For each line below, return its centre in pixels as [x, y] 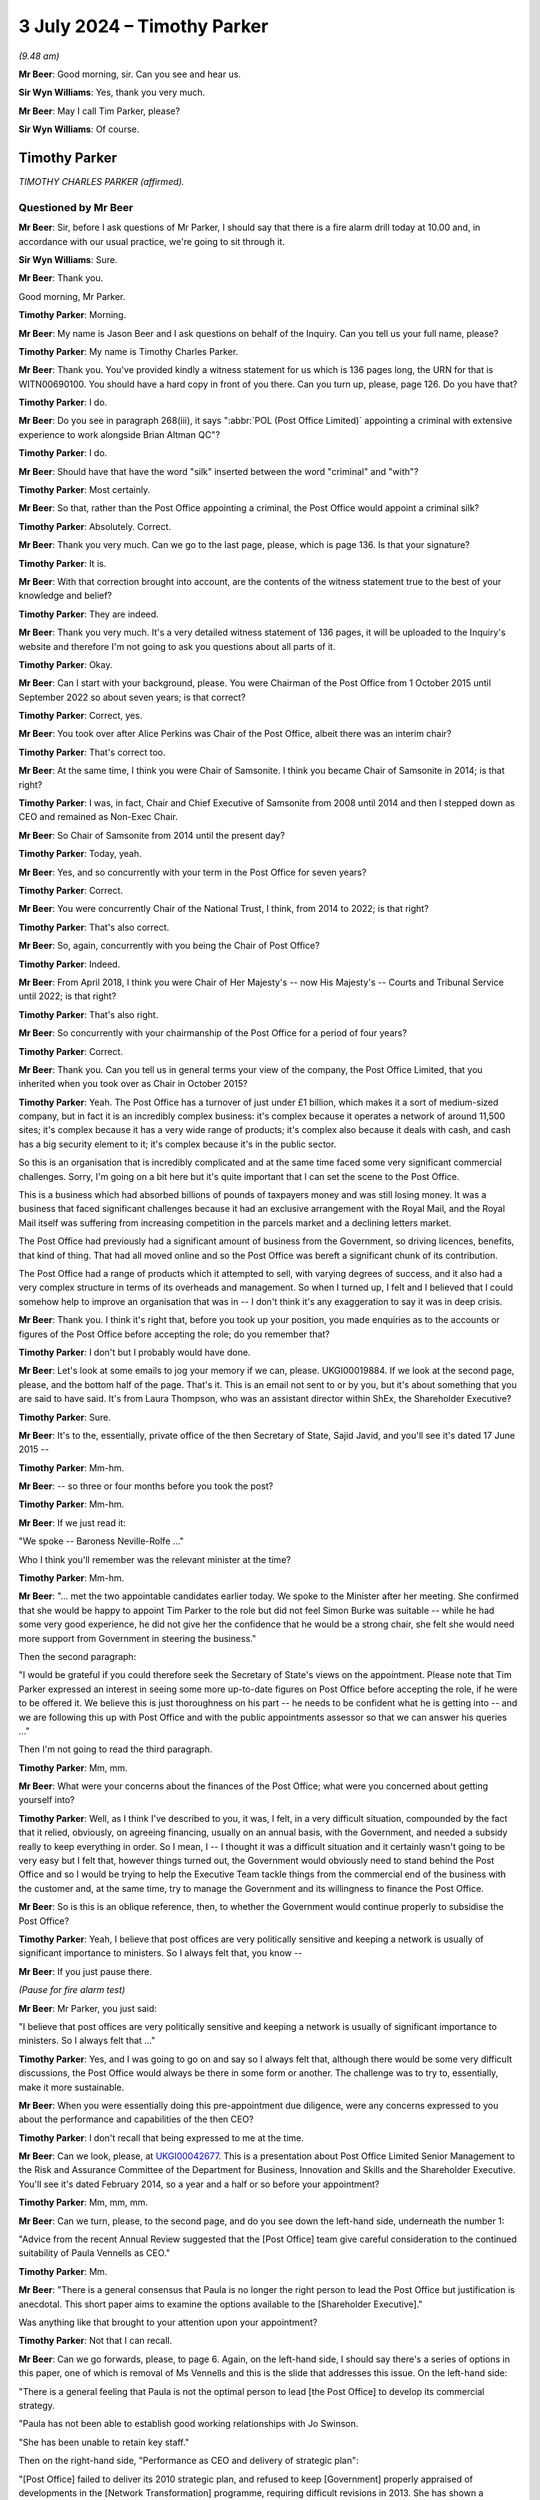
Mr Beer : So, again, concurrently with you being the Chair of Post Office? [169, 946]
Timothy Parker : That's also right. [88, 1014]
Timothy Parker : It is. [62, 563]
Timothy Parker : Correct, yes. [80, 716]
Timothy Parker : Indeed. [69, 964]
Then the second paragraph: [77, 1656]
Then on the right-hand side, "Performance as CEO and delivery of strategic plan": [188, 2461]
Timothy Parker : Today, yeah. [80, 854]
